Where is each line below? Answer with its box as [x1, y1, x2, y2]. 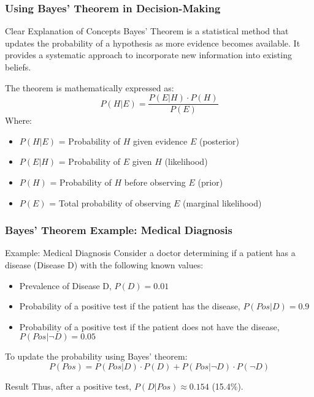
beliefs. [5, 61, 31, 73]
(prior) [197, 176, 223, 189]
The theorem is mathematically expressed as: [5, 81, 174, 94]
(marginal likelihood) [183, 196, 262, 209]
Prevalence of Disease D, [19, 279, 112, 292]
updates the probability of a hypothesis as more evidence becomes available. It [5, 36, 301, 49]
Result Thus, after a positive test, [5, 380, 132, 392]
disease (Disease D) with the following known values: [5, 259, 204, 271]
